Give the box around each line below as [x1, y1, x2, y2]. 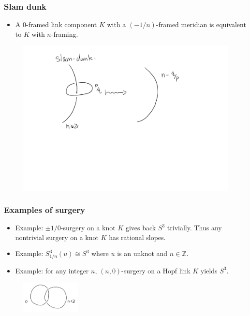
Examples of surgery [4, 203, 85, 215]
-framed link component [26, 19, 97, 30]
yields [200, 265, 218, 275]
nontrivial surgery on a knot [15, 232, 99, 242]
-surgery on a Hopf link [121, 265, 191, 275]
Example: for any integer [15, 265, 89, 275]
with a [107, 19, 126, 30]
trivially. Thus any [167, 223, 222, 232]
